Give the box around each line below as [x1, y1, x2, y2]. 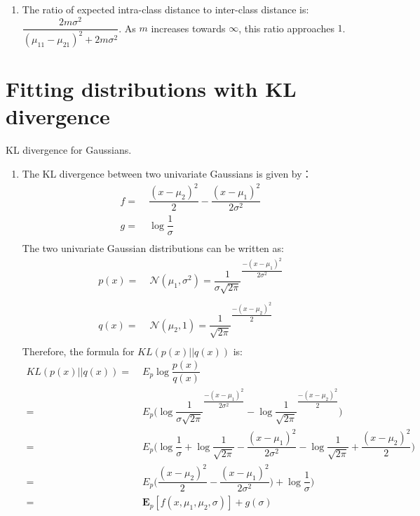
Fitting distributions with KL [6, 74, 297, 103]
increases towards [151, 20, 226, 35]
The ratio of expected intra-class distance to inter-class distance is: [22, 2, 309, 16]
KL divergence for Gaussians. [6, 143, 132, 157]
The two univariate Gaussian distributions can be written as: [22, 241, 284, 256]
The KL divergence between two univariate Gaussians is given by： [22, 166, 312, 180]
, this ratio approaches [238, 20, 334, 35]
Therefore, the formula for [22, 343, 135, 358]
